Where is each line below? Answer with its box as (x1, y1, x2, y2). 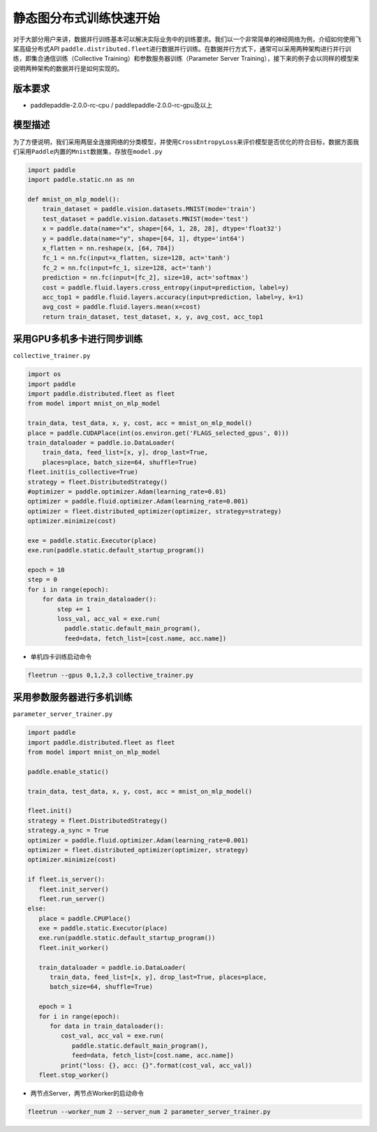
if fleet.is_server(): (27, 875, 105, 884)
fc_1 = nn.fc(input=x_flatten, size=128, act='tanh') (42, 254, 230, 262)
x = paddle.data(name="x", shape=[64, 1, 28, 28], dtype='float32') (42, 224, 282, 233)
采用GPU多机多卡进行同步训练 (13, 333, 143, 345)
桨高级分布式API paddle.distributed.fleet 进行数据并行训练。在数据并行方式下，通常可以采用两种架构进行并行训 (13, 44, 352, 52)
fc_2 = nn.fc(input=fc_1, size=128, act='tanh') (42, 264, 212, 272)
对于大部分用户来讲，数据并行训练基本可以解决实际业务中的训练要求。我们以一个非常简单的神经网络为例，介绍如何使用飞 (13, 35, 362, 43)
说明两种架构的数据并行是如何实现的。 (13, 64, 124, 73)
